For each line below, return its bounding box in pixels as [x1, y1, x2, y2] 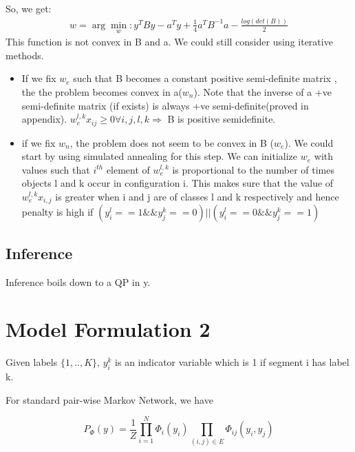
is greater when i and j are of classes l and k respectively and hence [55, 189, 339, 203]
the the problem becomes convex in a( [21, 84, 182, 99]
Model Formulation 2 [6, 315, 211, 343]
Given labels [6, 355, 58, 369]
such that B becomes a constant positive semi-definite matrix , [73, 71, 337, 85]
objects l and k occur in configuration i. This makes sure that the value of [21, 176, 334, 190]
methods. [6, 48, 44, 62]
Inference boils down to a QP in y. [6, 274, 151, 289]
